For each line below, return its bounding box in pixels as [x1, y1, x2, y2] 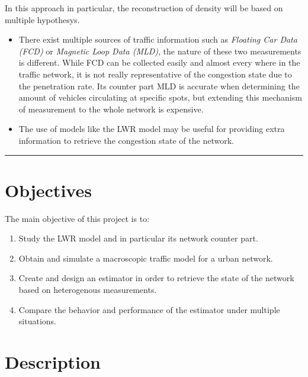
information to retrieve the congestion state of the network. [18, 134, 234, 146]
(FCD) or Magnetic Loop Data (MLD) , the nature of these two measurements [18, 44, 301, 57]
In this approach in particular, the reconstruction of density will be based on [5, 2, 283, 14]
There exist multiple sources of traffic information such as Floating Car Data [18, 33, 297, 46]
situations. [18, 315, 56, 327]
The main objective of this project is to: [5, 212, 150, 224]
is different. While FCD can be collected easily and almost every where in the [18, 56, 300, 69]
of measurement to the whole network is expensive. [18, 102, 204, 115]
